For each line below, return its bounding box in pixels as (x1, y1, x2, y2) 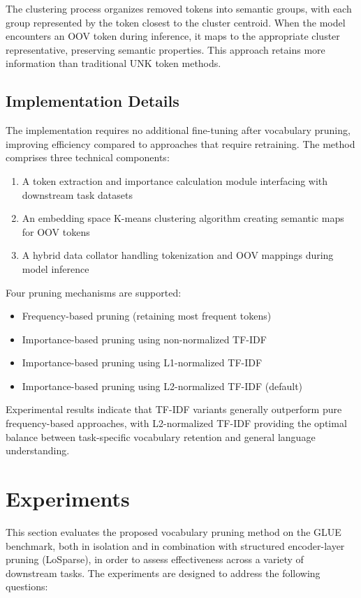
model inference (22, 261, 89, 276)
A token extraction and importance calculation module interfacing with (22, 173, 328, 188)
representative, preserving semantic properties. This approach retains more (6, 42, 325, 57)
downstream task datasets (22, 187, 133, 202)
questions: (6, 579, 48, 594)
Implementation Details (6, 90, 179, 112)
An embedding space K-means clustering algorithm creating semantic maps (22, 211, 344, 225)
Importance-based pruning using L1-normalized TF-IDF (22, 355, 263, 370)
